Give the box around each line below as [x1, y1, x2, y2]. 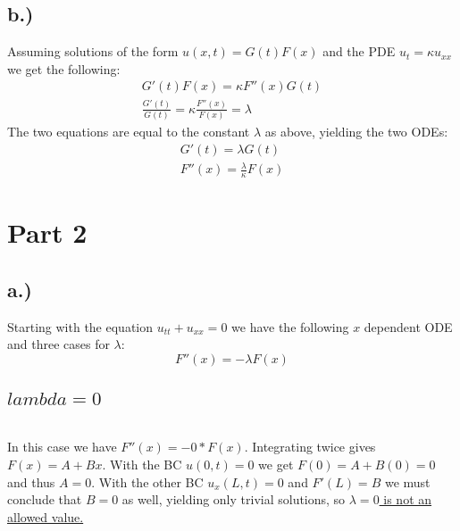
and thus [7, 472, 55, 491]
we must [384, 472, 431, 491]
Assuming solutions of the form [7, 42, 179, 61]
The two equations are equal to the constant [7, 122, 250, 141]
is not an [383, 490, 432, 509]
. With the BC [102, 454, 182, 473]
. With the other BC [91, 472, 204, 491]
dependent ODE [364, 317, 453, 336]
